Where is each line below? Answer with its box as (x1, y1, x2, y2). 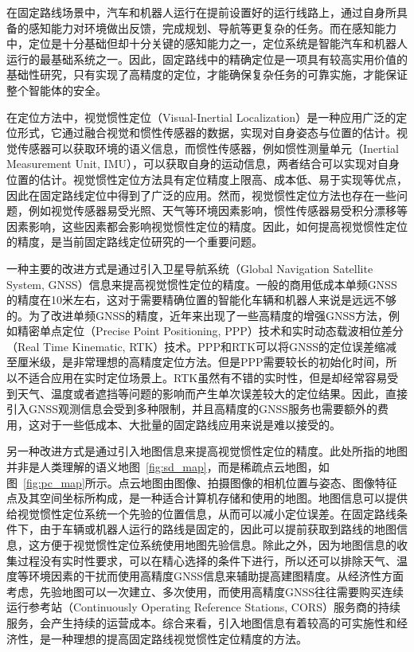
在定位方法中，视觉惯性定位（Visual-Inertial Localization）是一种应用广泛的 (6, 108, 396, 125)
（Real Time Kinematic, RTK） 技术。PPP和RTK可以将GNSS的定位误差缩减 (6, 338, 397, 354)
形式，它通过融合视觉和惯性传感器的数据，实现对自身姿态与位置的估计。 (17, 124, 396, 141)
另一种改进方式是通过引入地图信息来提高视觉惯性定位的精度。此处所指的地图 (6, 443, 408, 459)
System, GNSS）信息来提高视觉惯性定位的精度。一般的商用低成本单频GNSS (6, 275, 397, 292)
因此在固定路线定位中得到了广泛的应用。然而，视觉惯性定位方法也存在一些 (6, 186, 396, 203)
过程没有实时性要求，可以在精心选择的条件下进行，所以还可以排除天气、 (17, 552, 396, 568)
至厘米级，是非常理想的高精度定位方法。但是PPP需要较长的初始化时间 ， (6, 353, 386, 370)
